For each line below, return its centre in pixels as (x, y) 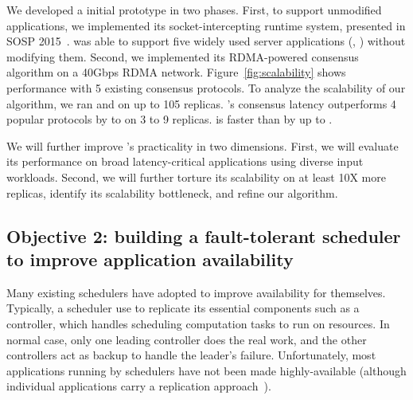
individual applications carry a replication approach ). (139, 386)
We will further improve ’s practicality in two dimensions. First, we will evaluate (203, 145)
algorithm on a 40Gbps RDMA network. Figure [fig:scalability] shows (176, 72)
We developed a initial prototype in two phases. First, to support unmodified (194, 10)
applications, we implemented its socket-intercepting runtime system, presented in (206, 25)
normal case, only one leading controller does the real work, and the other (187, 339)
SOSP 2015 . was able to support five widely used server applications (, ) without (206, 41)
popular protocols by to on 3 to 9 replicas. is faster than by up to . (169, 119)
